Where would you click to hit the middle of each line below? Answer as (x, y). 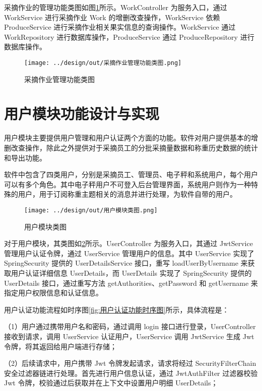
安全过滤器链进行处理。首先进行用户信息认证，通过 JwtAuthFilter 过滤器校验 (131, 373)
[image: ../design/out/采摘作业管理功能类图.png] (103, 63)
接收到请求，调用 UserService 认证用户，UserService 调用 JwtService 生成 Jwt (129, 336)
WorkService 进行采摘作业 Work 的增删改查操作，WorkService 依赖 (112, 17)
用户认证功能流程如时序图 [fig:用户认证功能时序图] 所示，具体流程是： (117, 309)
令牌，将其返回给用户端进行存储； (60, 346)
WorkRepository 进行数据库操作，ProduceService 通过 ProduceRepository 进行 (129, 36)
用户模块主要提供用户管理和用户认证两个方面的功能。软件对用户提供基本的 (127, 138)
